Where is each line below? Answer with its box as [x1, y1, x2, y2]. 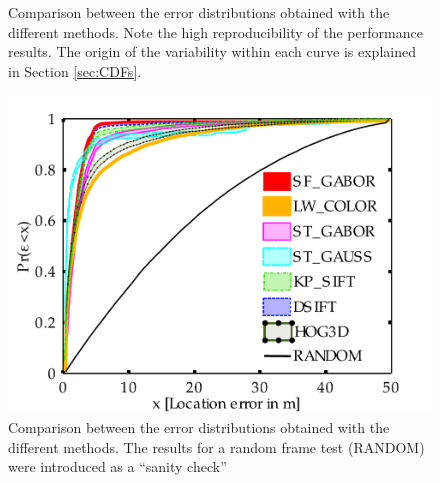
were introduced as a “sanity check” [8, 456, 227, 477]
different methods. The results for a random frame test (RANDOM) [8, 436, 425, 457]
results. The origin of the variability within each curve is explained [8, 41, 416, 62]
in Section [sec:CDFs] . [8, 60, 142, 81]
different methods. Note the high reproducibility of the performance [8, 21, 423, 42]
